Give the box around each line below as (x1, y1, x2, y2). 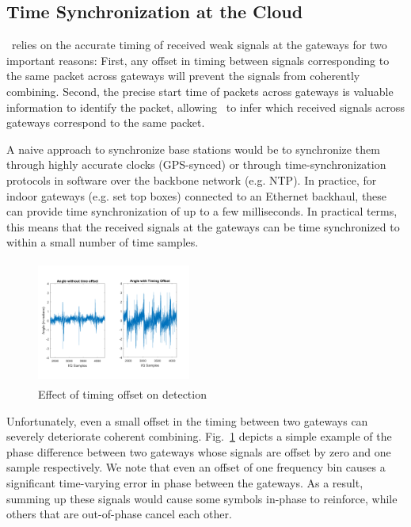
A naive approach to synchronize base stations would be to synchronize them (6, 140, 380, 157)
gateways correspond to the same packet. (6, 114, 205, 131)
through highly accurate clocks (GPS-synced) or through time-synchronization (6, 156, 386, 173)
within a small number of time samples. (6, 234, 199, 250)
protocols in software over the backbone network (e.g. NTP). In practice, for (6, 171, 377, 188)
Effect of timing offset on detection (38, 386, 207, 403)
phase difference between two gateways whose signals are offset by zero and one (6, 443, 391, 460)
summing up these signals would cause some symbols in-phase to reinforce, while (6, 490, 398, 506)
